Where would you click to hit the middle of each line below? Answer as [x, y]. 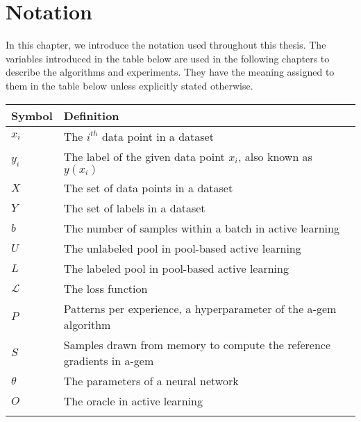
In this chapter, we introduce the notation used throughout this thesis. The [166, 45]
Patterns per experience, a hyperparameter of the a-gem [200, 308]
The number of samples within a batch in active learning [201, 228]
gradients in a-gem [109, 360]
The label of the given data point [144, 156]
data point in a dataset [158, 136]
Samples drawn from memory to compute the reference [197, 344]
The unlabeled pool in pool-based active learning [182, 248]
